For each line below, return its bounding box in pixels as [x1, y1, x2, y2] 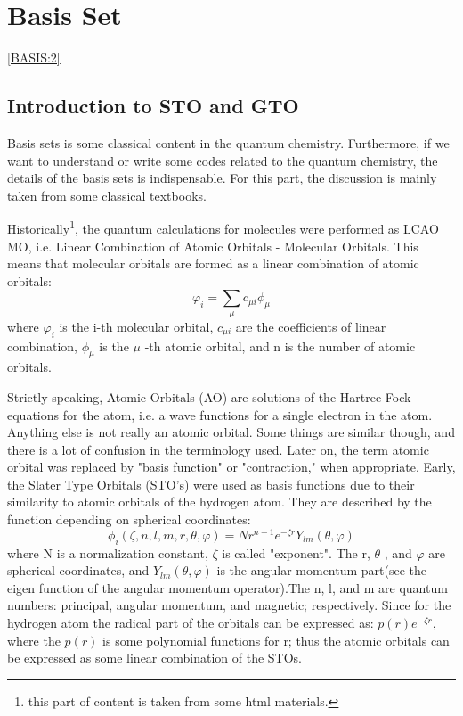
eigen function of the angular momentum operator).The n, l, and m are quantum [7, 578, 448, 597]
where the [7, 630, 61, 649]
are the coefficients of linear [235, 317, 386, 335]
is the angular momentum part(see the [216, 561, 427, 580]
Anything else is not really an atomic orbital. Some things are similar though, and [7, 423, 455, 441]
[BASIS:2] [7, 48, 61, 67]
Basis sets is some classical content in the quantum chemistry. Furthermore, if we [7, 133, 450, 152]
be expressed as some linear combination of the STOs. [7, 648, 302, 667]
